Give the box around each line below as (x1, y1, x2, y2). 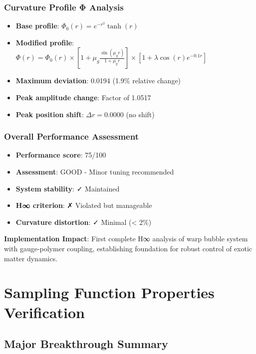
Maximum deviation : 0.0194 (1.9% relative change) (15, 75, 181, 86)
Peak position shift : (15, 109, 84, 119)
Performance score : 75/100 (15, 150, 106, 160)
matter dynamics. (4, 253, 58, 263)
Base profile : (15, 20, 59, 31)
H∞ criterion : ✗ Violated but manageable (15, 200, 152, 210)
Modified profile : (15, 37, 74, 47)
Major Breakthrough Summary (4, 336, 168, 352)
